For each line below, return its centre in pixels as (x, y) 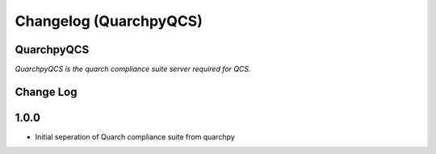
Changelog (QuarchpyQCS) (109, 21)
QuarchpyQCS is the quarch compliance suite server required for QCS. (133, 69)
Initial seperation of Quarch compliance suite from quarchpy (135, 136)
